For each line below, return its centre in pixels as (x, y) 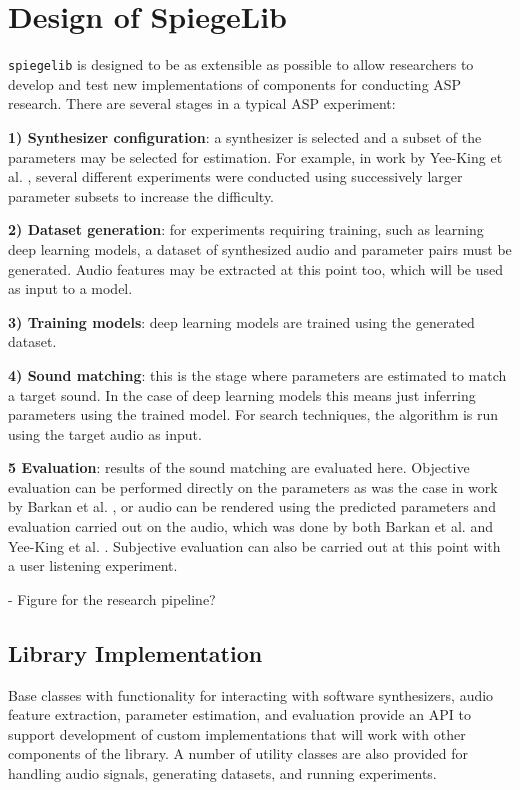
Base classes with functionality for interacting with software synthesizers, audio (251, 694)
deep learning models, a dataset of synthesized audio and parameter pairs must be (260, 248)
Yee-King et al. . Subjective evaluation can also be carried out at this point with (254, 545)
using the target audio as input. (105, 433)
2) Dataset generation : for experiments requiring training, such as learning (246, 229)
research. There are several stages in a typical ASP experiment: (202, 103)
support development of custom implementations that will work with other (237, 733)
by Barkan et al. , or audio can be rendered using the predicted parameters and (252, 506)
